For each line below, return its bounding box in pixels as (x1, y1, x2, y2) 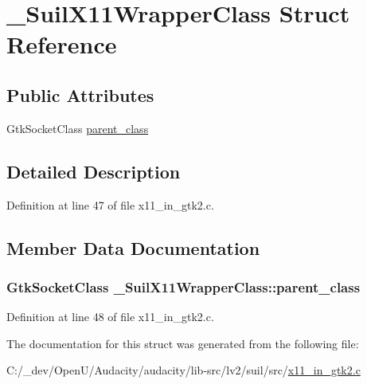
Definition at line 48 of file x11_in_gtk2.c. (6, 308, 214, 325)
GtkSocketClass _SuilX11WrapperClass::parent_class (6, 276, 361, 296)
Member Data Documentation (6, 235, 260, 260)
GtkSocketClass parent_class (6, 120, 149, 136)
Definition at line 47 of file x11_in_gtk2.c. (6, 196, 214, 213)
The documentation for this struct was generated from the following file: (6, 335, 359, 351)
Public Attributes (6, 82, 154, 107)
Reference (6, 28, 117, 61)
